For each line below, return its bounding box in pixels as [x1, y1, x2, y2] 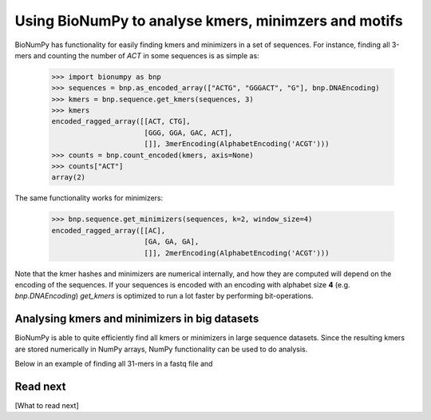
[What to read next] [14, 400, 79, 410]
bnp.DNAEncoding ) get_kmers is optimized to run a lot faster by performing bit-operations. [14, 291, 314, 301]
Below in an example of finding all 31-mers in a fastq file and [14, 359, 213, 369]
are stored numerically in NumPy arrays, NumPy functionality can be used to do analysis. [14, 344, 308, 354]
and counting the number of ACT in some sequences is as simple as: [33, 50, 259, 60]
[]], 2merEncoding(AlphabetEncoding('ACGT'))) [144, 248, 330, 257]
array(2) [51, 172, 86, 182]
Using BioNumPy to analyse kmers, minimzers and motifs [14, 12, 403, 30]
